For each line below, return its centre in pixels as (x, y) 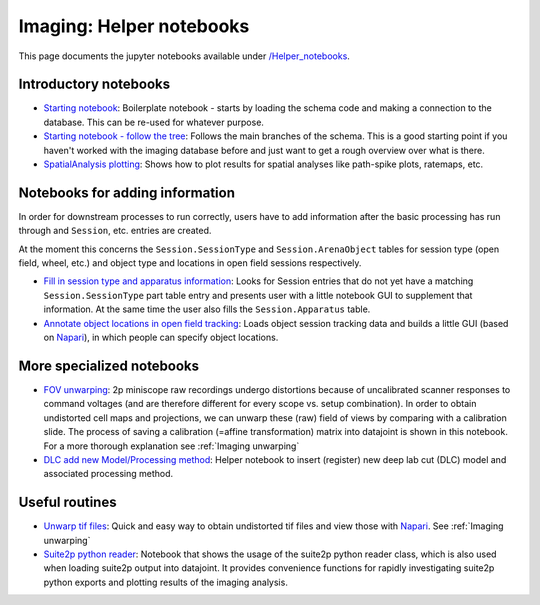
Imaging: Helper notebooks (134, 26)
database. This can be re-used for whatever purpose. (154, 122)
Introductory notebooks (94, 84)
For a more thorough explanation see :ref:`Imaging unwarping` (171, 446)
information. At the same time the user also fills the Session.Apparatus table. (207, 309)
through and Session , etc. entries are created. (115, 231)
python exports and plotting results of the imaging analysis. (166, 582)
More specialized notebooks (109, 365)
